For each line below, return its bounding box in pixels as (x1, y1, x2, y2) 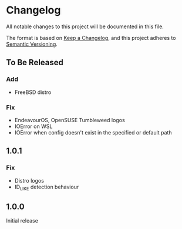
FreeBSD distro (14, 89, 52, 96)
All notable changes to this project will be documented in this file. (6, 23, 164, 30)
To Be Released (6, 58, 63, 68)
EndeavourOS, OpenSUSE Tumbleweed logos (14, 116, 125, 123)
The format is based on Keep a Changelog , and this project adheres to (6, 34, 176, 41)
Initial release (6, 217, 38, 224)
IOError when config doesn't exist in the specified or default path (14, 129, 172, 136)
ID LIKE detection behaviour (14, 183, 79, 191)
